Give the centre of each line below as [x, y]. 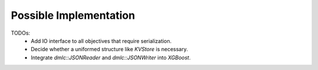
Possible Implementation [73, 15]
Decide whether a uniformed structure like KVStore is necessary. [110, 49]
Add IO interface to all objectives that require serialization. [101, 41]
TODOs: [21, 33]
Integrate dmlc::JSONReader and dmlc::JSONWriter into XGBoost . [111, 57]
